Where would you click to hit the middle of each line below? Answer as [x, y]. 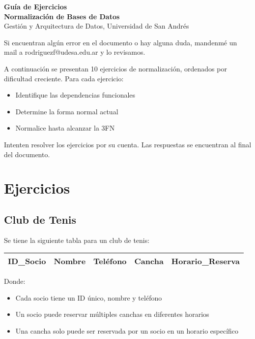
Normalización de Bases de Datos [62, 16]
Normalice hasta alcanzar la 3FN [65, 128]
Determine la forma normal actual [67, 111]
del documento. [27, 154]
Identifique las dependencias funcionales [75, 95]
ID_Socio [27, 261]
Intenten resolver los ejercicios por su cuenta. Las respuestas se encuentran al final [128, 144]
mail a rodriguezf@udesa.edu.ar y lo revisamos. [75, 52]
